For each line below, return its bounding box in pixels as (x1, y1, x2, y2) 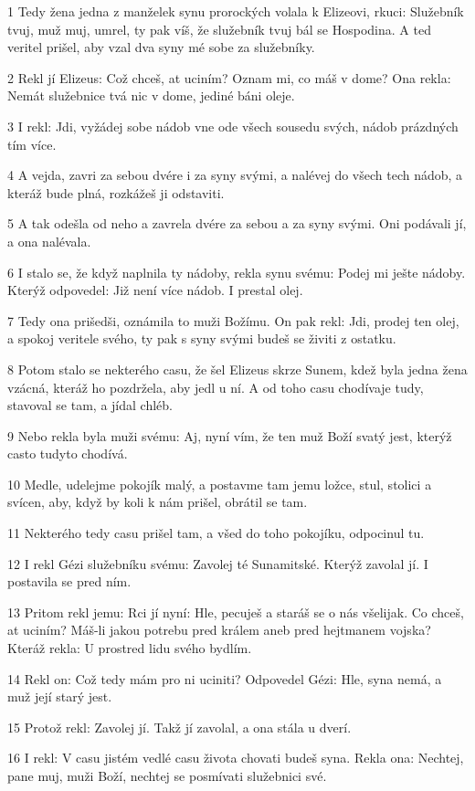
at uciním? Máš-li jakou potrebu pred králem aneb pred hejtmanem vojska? (7, 620, 431, 639)
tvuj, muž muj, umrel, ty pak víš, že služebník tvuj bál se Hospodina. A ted (7, 19, 431, 38)
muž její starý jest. (7, 687, 112, 706)
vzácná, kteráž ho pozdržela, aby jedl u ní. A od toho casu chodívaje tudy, (7, 377, 424, 396)
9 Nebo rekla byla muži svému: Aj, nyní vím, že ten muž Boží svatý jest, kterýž (7, 426, 452, 445)
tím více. (7, 134, 57, 153)
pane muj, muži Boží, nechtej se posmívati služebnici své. (7, 766, 327, 785)
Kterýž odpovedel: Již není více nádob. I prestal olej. (7, 280, 303, 300)
